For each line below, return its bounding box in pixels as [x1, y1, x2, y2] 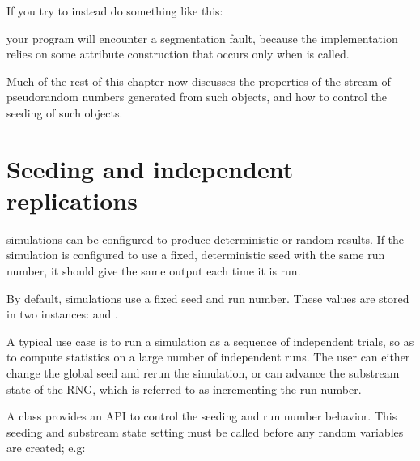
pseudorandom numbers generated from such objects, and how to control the [6, 88, 387, 105]
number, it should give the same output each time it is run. [6, 263, 301, 280]
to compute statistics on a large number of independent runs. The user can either [6, 348, 410, 365]
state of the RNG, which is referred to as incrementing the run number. [6, 380, 362, 397]
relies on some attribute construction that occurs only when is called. [6, 45, 350, 62]
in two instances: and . [6, 305, 118, 322]
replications [6, 183, 138, 216]
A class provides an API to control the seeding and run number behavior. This [6, 408, 397, 425]
